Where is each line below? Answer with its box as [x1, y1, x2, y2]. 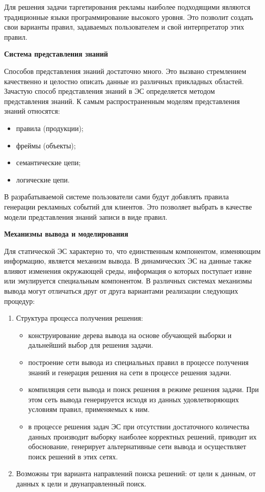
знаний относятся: [4, 106, 60, 116]
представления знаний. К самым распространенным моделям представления [4, 95, 240, 106]
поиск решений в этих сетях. [28, 451, 118, 461]
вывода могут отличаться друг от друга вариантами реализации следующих [4, 286, 238, 296]
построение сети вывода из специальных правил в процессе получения [28, 357, 249, 368]
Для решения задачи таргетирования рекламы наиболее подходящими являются [4, 2, 251, 12]
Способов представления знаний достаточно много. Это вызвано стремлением [4, 65, 247, 76]
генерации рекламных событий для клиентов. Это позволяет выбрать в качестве [4, 201, 252, 212]
